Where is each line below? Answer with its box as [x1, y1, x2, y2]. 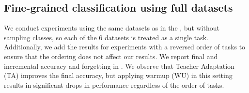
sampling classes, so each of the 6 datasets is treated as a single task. [4, 32, 208, 42]
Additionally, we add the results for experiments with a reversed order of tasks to [4, 42, 246, 52]
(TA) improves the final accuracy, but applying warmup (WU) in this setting [4, 70, 233, 80]
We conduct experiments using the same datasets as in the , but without [4, 23, 219, 33]
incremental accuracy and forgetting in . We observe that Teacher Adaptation [4, 61, 234, 71]
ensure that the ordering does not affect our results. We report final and [4, 51, 218, 61]
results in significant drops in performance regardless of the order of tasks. [4, 79, 224, 90]
